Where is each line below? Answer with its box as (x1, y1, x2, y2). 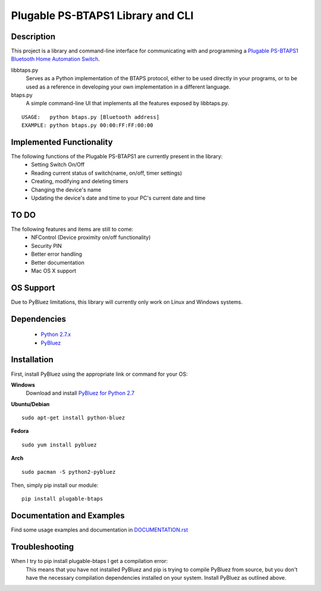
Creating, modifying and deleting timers (31, 178, 128, 185)
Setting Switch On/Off (31, 161, 85, 168)
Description (11, 32, 56, 42)
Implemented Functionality (11, 137, 113, 147)
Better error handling (31, 250, 83, 258)
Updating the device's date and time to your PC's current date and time (31, 194, 206, 202)
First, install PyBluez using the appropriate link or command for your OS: (11, 370, 188, 378)
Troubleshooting (11, 542, 74, 552)
